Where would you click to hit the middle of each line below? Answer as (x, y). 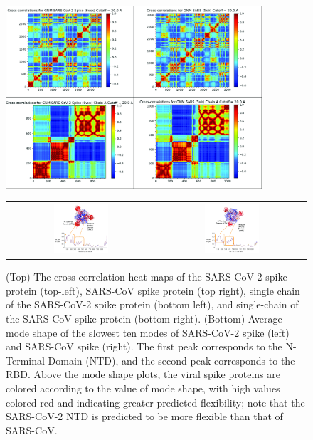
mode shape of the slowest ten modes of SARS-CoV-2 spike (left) (148, 332)
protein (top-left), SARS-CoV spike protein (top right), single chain (153, 290)
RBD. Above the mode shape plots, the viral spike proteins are (143, 374)
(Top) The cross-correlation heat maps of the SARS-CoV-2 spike (147, 277)
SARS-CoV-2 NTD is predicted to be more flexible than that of (144, 416)
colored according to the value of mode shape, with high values (143, 388)
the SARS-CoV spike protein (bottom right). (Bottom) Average (144, 318)
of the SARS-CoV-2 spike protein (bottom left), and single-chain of (152, 304)
